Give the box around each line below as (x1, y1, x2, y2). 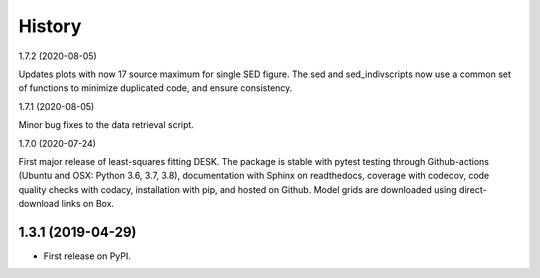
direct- (458, 183, 487, 195)
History (18, 15, 82, 37)
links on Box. (61, 198, 115, 210)
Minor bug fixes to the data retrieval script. (18, 119, 195, 131)
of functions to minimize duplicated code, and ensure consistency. (18, 82, 293, 94)
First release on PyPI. (43, 250, 132, 262)
